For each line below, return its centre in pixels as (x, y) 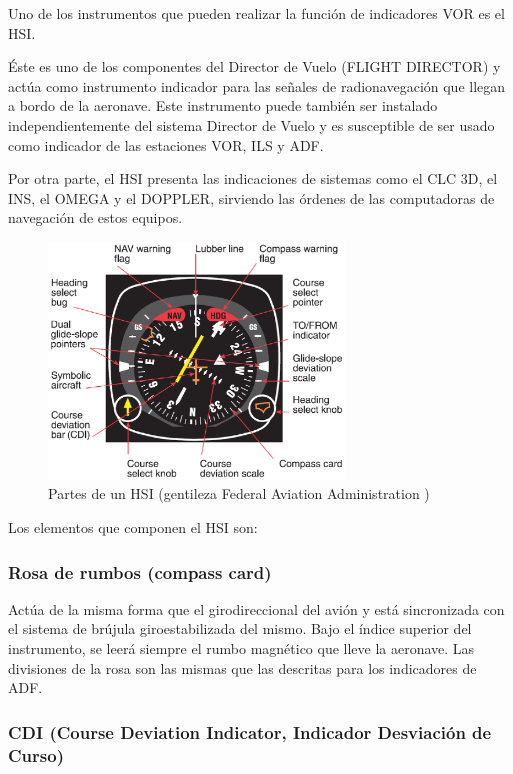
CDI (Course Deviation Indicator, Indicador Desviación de (250, 731)
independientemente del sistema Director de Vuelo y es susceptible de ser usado (251, 124)
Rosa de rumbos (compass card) (140, 571)
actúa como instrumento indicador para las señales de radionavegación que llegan (257, 85)
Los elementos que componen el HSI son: (133, 527)
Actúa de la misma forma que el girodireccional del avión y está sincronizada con (256, 608)
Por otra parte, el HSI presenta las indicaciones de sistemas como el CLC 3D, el (253, 178)
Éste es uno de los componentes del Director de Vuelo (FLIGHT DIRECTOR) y (254, 66)
